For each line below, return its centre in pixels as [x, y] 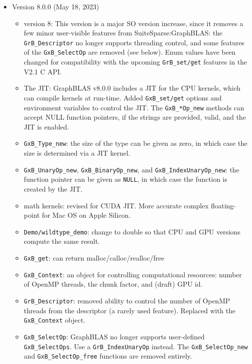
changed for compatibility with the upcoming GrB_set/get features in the [135, 62]
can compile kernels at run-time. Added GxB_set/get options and [123, 97]
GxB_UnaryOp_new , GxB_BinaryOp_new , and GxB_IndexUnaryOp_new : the [132, 169]
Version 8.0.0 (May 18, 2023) [56, 6]
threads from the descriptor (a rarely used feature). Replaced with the [130, 310]
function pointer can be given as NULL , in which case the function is [126, 179]
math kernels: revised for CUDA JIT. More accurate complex [116, 205]
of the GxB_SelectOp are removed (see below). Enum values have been [130, 52]
